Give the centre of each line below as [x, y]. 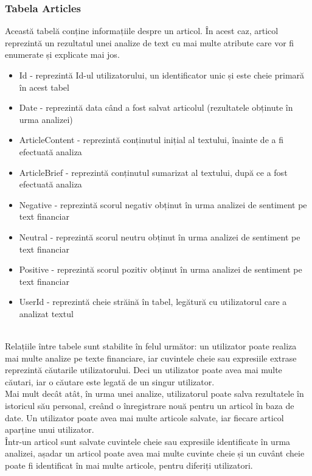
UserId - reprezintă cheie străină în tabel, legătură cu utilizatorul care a [153, 302]
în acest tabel [44, 87]
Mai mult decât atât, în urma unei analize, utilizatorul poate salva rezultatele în [154, 394]
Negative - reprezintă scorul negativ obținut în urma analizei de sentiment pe [163, 204]
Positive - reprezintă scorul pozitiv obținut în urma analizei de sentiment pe [161, 269]
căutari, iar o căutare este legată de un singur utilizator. [110, 381]
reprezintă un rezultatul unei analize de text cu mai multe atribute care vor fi [150, 42]
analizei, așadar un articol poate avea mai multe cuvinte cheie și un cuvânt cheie [155, 453]
